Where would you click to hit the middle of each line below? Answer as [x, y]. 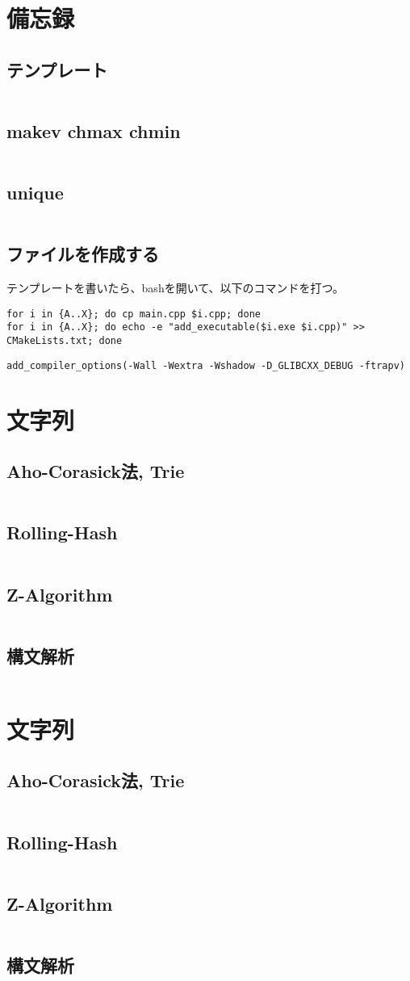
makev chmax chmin [94, 130]
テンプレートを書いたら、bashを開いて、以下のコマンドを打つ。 [175, 288]
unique [35, 193]
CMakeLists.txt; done [65, 341]
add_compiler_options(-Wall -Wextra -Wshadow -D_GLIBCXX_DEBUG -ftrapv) [206, 365]
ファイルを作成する [83, 254]
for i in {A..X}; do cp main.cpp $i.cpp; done [134, 314]
